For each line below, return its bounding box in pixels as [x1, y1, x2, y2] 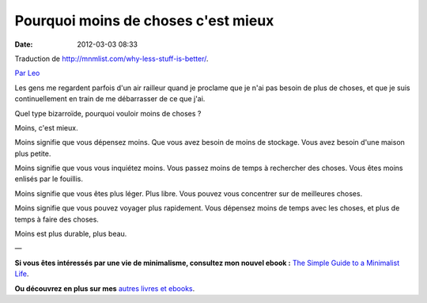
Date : [14, 40, 33, 49]
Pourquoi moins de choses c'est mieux [14, 12, 274, 29]
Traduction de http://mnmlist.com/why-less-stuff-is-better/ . [14, 54, 209, 63]
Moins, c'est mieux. [14, 123, 78, 132]
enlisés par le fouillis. [14, 174, 83, 184]
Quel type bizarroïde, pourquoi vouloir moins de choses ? [14, 108, 202, 118]
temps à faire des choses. [14, 214, 99, 224]
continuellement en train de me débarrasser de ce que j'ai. [14, 94, 206, 104]
